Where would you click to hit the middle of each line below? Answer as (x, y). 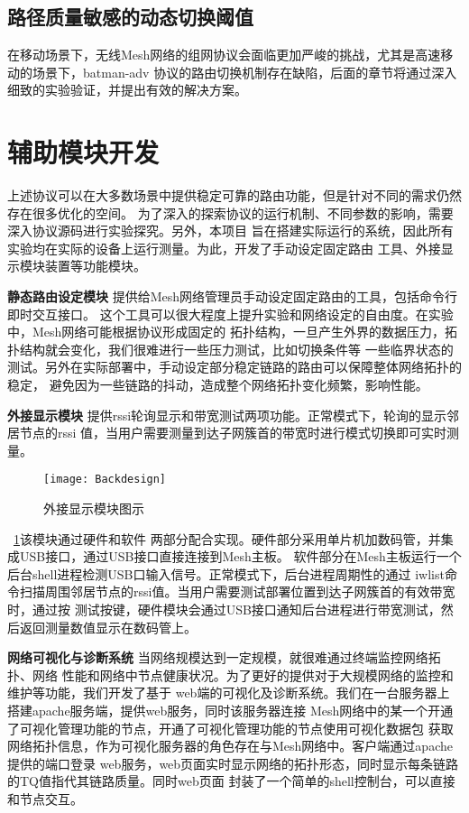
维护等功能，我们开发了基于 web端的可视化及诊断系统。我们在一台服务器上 (229, 693)
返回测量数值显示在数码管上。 (108, 627)
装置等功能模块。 (95, 266)
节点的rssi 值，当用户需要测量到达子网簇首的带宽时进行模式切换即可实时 (233, 433)
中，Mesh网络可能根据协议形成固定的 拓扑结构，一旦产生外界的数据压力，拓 (233, 332)
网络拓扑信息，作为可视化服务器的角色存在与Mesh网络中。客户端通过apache (230, 746)
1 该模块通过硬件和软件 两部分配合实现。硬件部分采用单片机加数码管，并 (227, 538)
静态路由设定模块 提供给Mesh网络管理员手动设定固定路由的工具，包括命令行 (233, 296)
